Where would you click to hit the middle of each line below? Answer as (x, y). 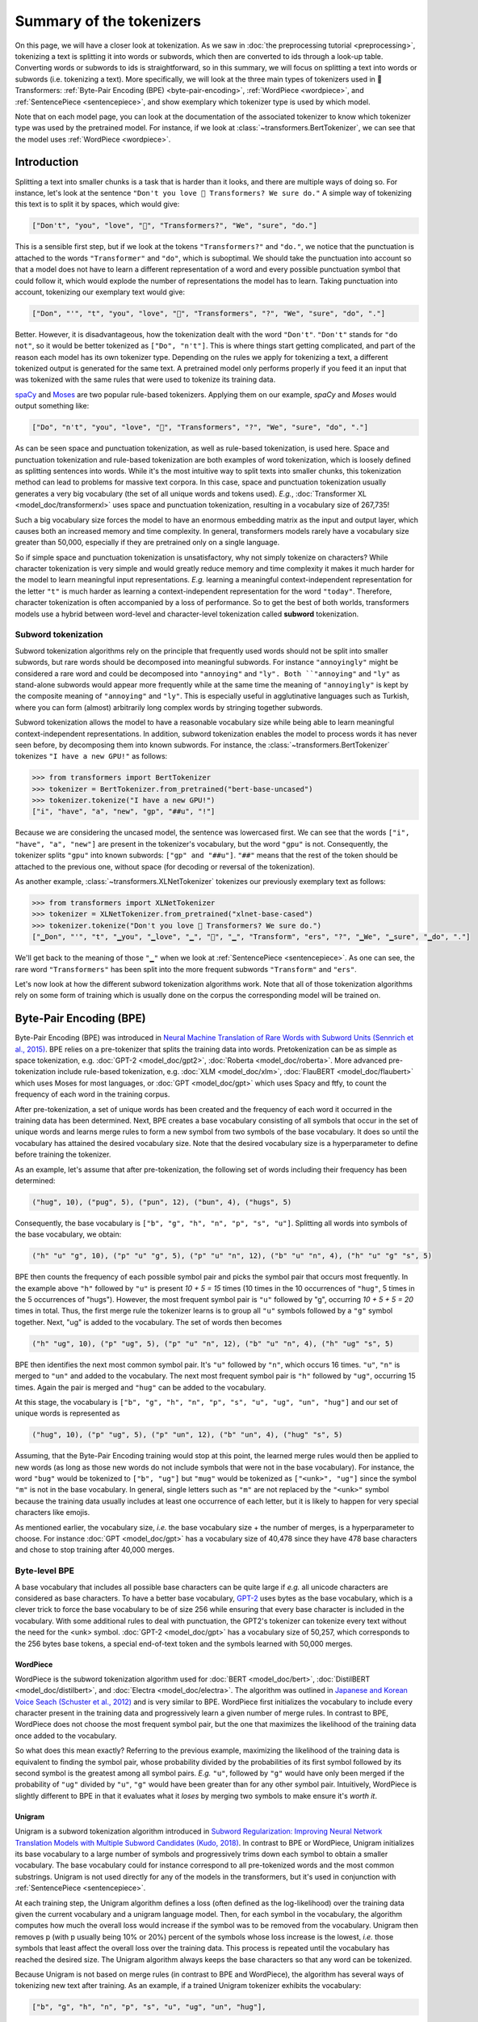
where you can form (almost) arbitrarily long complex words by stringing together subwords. (169, 707)
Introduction (47, 162)
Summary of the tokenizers (108, 21)
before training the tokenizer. (63, 1155)
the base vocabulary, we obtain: (68, 1234)
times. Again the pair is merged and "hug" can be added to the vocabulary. (140, 1387)
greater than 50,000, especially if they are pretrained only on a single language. (147, 543)
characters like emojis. (52, 1512)
